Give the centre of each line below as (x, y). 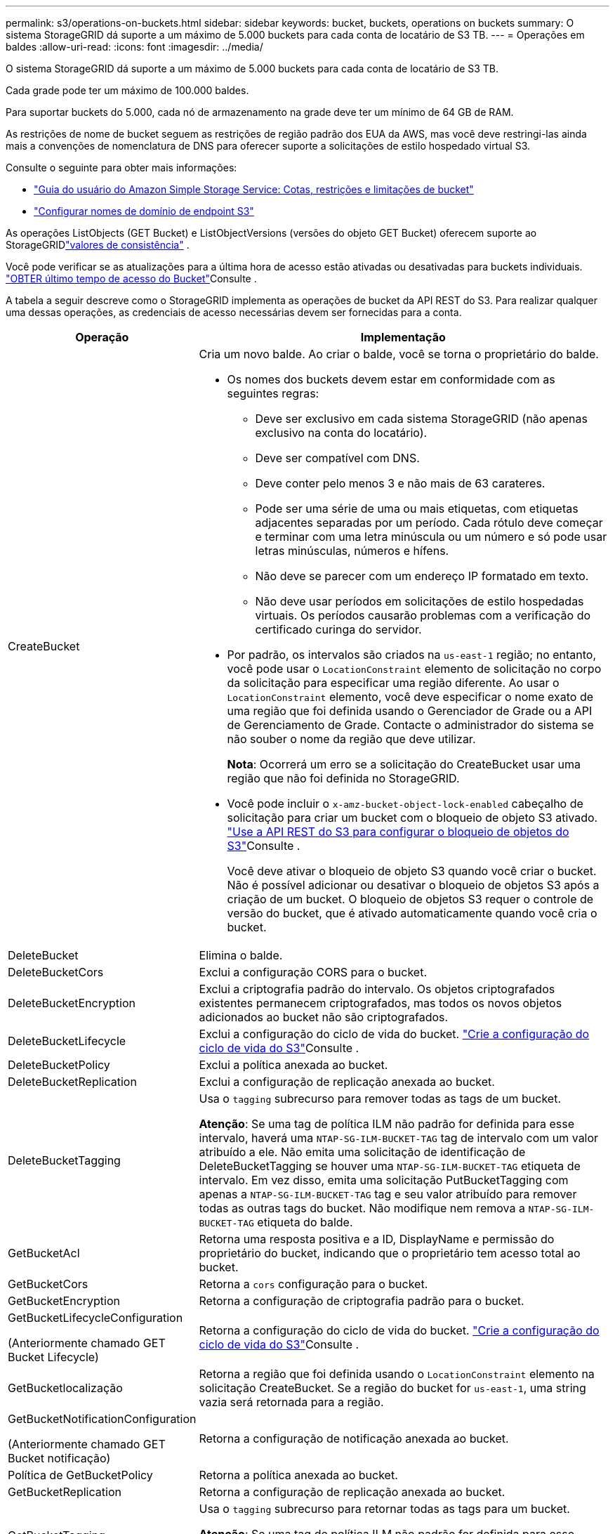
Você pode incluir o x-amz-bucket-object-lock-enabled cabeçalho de (405, 804)
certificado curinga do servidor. (338, 629)
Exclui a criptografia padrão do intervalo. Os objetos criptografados (377, 989)
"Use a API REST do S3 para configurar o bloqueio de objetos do (398, 832)
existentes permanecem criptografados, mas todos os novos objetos (381, 1003)
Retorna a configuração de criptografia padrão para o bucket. (362, 1301)
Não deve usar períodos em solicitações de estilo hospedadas (419, 601)
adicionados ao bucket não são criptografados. (324, 1017)
